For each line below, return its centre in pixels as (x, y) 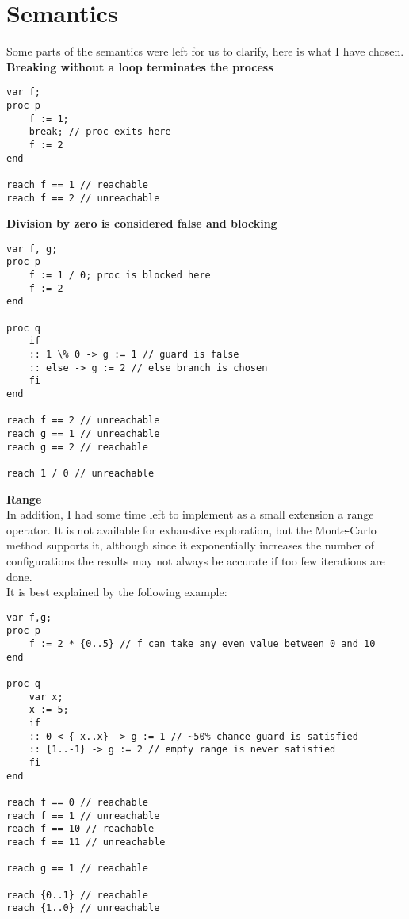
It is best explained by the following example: (117, 592)
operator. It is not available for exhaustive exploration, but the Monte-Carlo (191, 529)
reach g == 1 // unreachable (83, 434)
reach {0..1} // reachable (77, 895)
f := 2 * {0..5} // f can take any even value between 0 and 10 (202, 644)
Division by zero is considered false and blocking (142, 223)
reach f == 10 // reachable (80, 829)
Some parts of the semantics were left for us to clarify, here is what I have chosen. (205, 51)
